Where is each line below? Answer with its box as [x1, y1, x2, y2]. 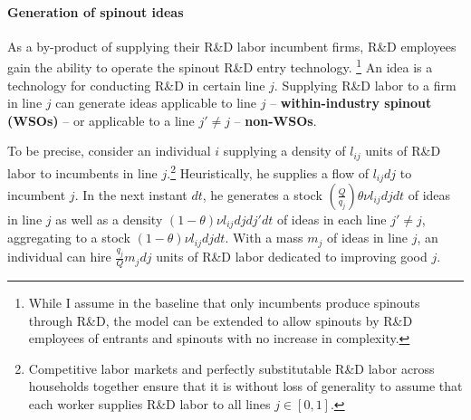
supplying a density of [223, 141, 346, 160]
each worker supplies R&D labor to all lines [28, 394, 271, 413]
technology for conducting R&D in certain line [7, 75, 265, 94]
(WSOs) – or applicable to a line [7, 110, 195, 129]
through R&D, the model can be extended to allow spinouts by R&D [28, 310, 413, 329]
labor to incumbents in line [7, 163, 158, 182]
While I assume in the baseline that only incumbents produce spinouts [28, 292, 420, 311]
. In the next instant [74, 185, 187, 204]
